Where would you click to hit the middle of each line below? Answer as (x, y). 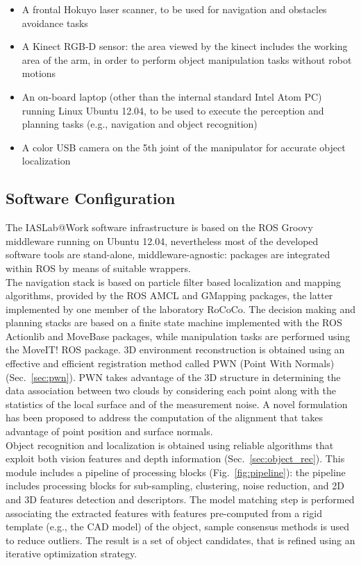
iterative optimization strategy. (72, 554)
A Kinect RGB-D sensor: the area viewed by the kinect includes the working (185, 46)
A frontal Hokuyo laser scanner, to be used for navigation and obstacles (174, 9)
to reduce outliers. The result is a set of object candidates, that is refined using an (180, 540)
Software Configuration (91, 198)
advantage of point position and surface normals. (109, 431)
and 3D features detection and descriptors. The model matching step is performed (180, 499)
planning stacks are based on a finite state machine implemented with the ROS (174, 322)
